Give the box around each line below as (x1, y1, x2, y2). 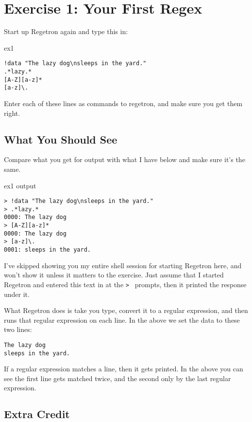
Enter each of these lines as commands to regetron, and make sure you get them (4, 98, 243, 108)
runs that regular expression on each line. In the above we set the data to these (4, 314, 240, 325)
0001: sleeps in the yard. (4, 246, 91, 254)
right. (4, 108, 20, 118)
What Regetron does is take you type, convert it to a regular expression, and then (4, 305, 248, 315)
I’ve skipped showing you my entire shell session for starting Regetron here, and (4, 260, 242, 270)
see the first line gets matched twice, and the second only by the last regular (4, 373, 231, 383)
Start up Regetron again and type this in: (4, 26, 128, 37)
